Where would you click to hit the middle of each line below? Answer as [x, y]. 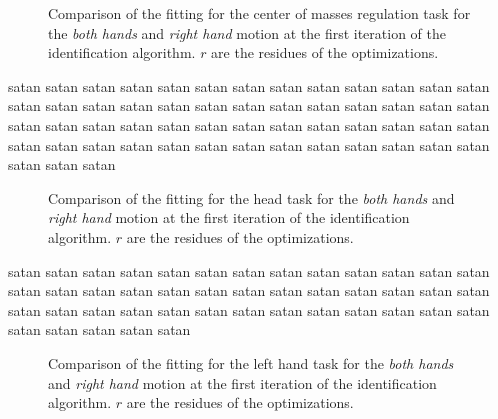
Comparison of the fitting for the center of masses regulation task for [259, 13]
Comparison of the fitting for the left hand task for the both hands [251, 362]
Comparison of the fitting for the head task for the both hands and [251, 197]
